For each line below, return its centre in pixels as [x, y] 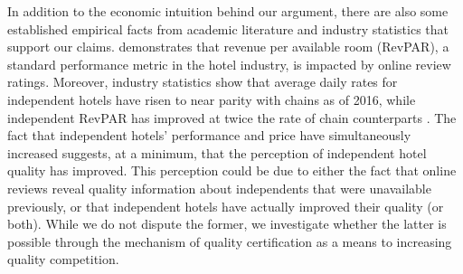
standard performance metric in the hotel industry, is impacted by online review [229, 64]
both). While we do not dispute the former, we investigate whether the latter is [227, 224]
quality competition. [63, 259]
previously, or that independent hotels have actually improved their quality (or [226, 206]
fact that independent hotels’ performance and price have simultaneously [209, 135]
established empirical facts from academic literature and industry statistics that [228, 28]
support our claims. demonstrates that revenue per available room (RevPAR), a [228, 47]
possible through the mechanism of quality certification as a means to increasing [230, 241]
